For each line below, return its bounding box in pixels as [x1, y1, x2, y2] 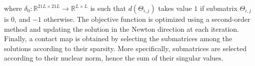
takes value [158, 3, 192, 13]
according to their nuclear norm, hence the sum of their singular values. [4, 53, 223, 63]
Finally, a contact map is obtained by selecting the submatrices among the [4, 33, 232, 44]
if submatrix [200, 3, 237, 13]
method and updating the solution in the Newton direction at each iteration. [4, 23, 239, 34]
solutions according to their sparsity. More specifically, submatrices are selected [4, 43, 246, 53]
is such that [90, 3, 126, 13]
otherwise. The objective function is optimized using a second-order [43, 14, 250, 24]
